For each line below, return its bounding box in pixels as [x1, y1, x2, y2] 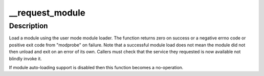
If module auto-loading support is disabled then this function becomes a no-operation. [9, 64, 183, 70]
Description [9, 21, 48, 30]
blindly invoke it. [9, 56, 42, 61]
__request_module [9, 7, 86, 18]
